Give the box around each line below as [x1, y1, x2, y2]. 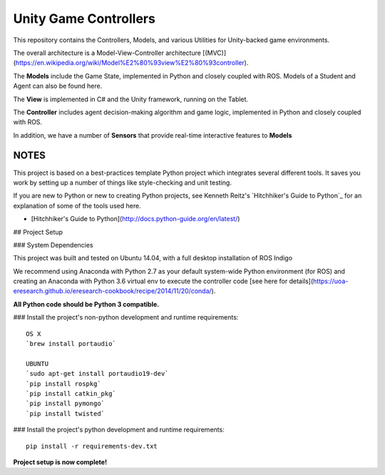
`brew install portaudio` [26, 339, 117, 348]
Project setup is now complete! [13, 457, 107, 466]
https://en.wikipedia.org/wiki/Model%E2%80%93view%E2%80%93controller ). [15, 58, 249, 67]
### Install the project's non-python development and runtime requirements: [13, 313, 239, 322]
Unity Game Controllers [13, 11, 156, 26]
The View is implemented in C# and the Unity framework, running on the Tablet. [13, 95, 249, 103]
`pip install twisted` [26, 409, 106, 417]
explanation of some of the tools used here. [13, 201, 142, 210]
